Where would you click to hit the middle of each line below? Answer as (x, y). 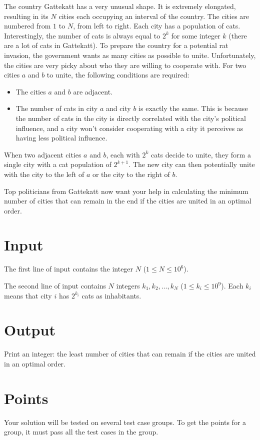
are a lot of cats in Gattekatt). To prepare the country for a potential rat (116, 45)
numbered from (27, 26)
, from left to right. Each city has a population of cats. (157, 26)
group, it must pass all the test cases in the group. (81, 432)
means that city (28, 295)
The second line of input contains (55, 285)
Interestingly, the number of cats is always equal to (82, 35)
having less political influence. (61, 138)
